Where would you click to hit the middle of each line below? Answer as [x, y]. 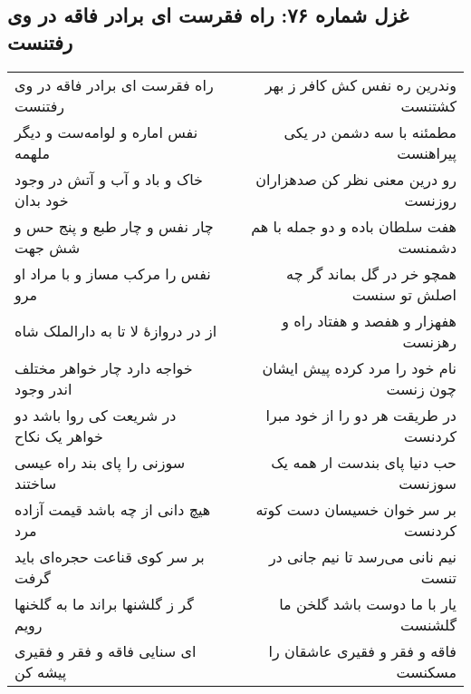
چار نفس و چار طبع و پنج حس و [114, 226]
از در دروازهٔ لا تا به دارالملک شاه [116, 331]
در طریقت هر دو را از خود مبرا [361, 415]
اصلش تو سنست [404, 294]
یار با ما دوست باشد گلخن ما [368, 603]
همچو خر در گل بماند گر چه [371, 273]
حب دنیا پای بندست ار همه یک [364, 462]
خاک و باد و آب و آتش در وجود [109, 179]
